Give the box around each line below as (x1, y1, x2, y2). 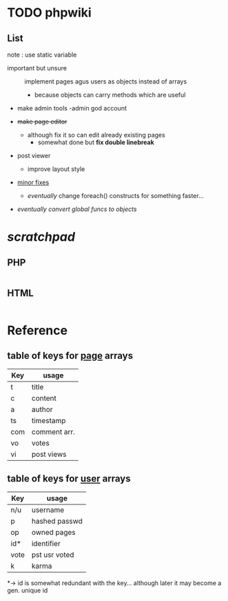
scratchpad (7, 229, 76, 245)
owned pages (31, 527, 76, 537)
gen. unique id (7, 586, 48, 594)
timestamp (31, 415, 66, 425)
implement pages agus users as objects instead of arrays (24, 77, 187, 86)
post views (31, 449, 67, 459)
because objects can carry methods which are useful (34, 91, 186, 99)
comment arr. (31, 426, 76, 436)
